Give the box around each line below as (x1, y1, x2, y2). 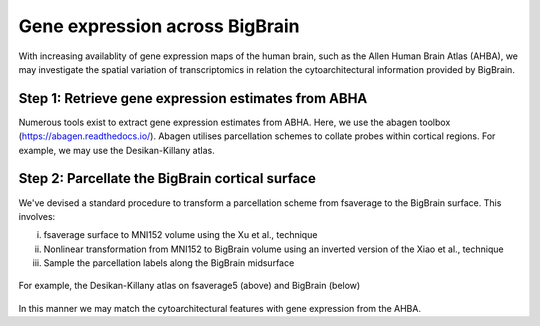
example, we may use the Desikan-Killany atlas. (18, 144, 215, 156)
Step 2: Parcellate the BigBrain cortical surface (18, 170, 317, 187)
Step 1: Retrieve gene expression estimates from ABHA (18, 90, 368, 107)
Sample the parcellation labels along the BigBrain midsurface (43, 257, 295, 269)
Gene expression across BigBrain (18, 15, 300, 37)
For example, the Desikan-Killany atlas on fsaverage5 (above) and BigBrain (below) (18, 280, 361, 292)
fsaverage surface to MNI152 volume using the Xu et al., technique (43, 229, 318, 241)
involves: (18, 210, 56, 222)
